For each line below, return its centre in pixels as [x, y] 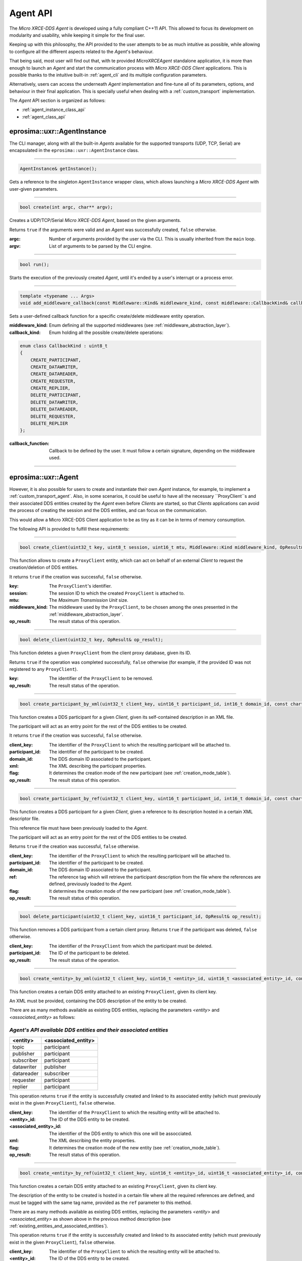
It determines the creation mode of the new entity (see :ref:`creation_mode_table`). [135, 1148]
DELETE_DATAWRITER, [55, 402]
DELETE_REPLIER [49, 423]
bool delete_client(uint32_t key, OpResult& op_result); [92, 640]
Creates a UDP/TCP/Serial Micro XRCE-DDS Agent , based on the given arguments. [95, 220]
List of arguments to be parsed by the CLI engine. [100, 246]
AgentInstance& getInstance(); [59, 169]
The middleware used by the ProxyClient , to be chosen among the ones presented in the [143, 607]
